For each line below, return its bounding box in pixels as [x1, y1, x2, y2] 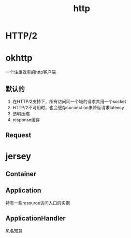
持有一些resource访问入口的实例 [5, 200, 70, 205]
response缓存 [12, 117, 40, 122]
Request [5, 131, 31, 139]
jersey [5, 151, 31, 162]
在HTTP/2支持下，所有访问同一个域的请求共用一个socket [12, 98, 126, 104]
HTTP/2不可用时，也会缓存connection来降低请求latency [12, 104, 125, 110]
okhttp [5, 52, 33, 64]
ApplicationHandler [5, 214, 66, 222]
